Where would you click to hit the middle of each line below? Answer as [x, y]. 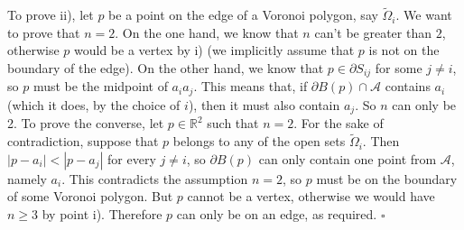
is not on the [404, 50]
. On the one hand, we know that [207, 32]
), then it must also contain [264, 104]
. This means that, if [251, 86]
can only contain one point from [348, 158]
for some [399, 68]
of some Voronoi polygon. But [90, 196]
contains [408, 86]
